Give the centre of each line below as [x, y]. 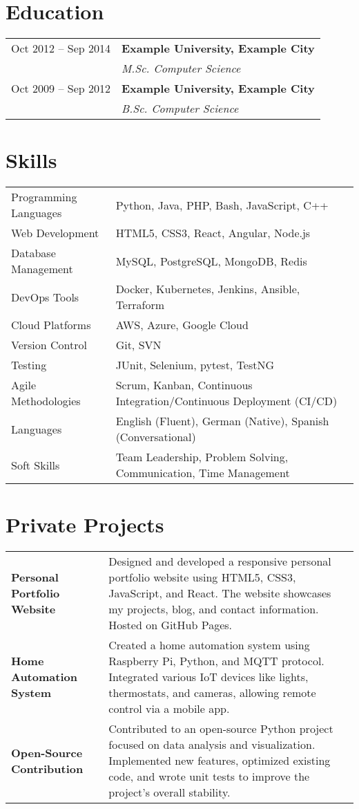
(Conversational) [156, 437]
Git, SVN [138, 345]
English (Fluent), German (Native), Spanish [222, 421]
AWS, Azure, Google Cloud [182, 325]
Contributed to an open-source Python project [221, 729]
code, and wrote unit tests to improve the [209, 777]
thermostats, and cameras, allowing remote [212, 693]
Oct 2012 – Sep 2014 [61, 48]
